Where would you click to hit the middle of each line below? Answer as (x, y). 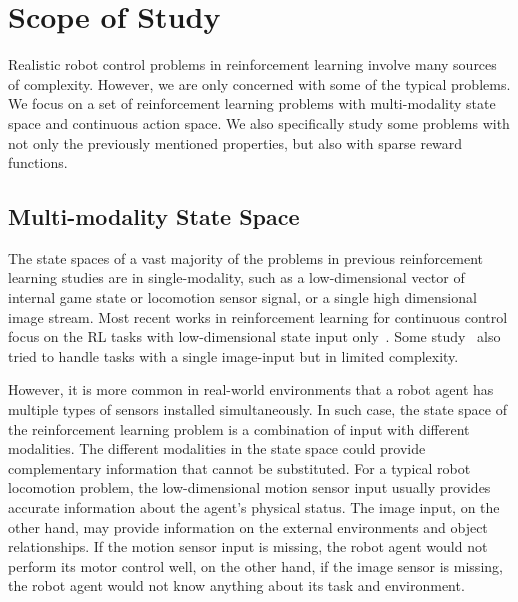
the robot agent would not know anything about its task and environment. (236, 585)
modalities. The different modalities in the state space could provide (217, 448)
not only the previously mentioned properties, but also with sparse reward (235, 142)
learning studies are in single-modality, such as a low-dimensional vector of (236, 277)
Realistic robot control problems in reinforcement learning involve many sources (252, 64)
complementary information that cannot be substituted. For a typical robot (239, 467)
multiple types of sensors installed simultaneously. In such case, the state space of (257, 409)
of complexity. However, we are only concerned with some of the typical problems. (259, 83)
